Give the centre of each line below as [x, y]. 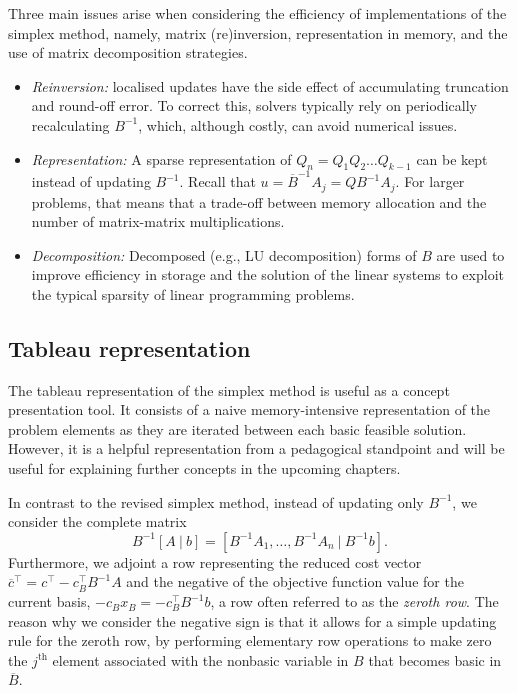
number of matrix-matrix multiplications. [158, 221]
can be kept [452, 158]
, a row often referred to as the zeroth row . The [354, 601]
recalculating [70, 124]
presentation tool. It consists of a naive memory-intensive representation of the [249, 409]
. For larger [430, 181]
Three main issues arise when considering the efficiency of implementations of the [257, 13]
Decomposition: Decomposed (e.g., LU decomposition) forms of [224, 254]
